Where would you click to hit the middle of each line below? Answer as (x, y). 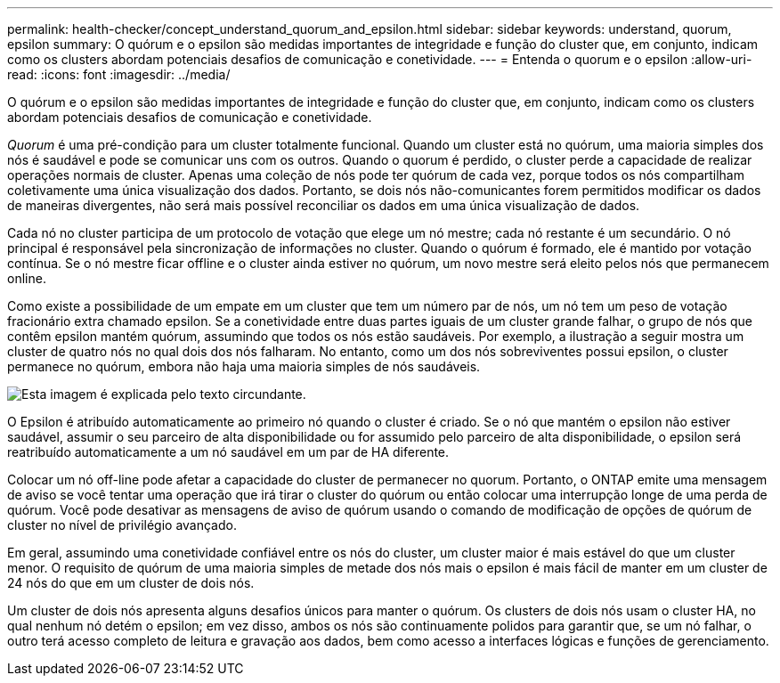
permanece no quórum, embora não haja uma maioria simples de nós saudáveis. (244, 366)
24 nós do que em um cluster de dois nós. (131, 583)
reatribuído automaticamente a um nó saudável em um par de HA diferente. (228, 452)
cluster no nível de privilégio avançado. (122, 525)
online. (27, 278)
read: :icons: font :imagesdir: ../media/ (119, 74)
